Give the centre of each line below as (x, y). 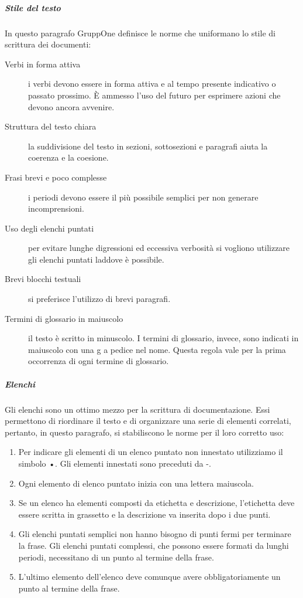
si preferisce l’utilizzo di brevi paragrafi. (99, 299)
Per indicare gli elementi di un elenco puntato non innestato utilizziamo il (151, 452)
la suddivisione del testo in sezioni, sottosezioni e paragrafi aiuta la (148, 146)
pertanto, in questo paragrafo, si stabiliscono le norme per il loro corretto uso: (144, 432)
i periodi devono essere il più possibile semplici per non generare (143, 197)
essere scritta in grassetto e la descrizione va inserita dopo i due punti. (144, 514)
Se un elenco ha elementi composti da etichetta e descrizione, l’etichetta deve (156, 503)
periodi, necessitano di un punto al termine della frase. (116, 557)
